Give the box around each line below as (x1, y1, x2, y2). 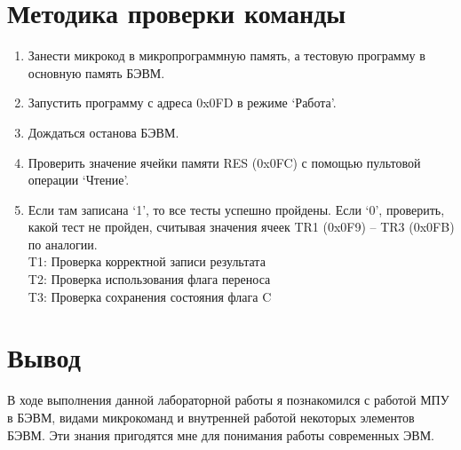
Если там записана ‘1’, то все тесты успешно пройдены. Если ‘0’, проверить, (28, 200, 445, 218)
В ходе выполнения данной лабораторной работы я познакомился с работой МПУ (7, 391, 449, 409)
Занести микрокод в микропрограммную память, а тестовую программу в (28, 46, 425, 65)
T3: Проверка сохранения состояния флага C (28, 287, 272, 305)
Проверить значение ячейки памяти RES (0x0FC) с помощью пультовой (28, 153, 421, 171)
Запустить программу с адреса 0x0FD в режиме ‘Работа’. (28, 93, 337, 112)
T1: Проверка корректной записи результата (28, 252, 266, 271)
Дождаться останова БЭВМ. (28, 122, 179, 141)
